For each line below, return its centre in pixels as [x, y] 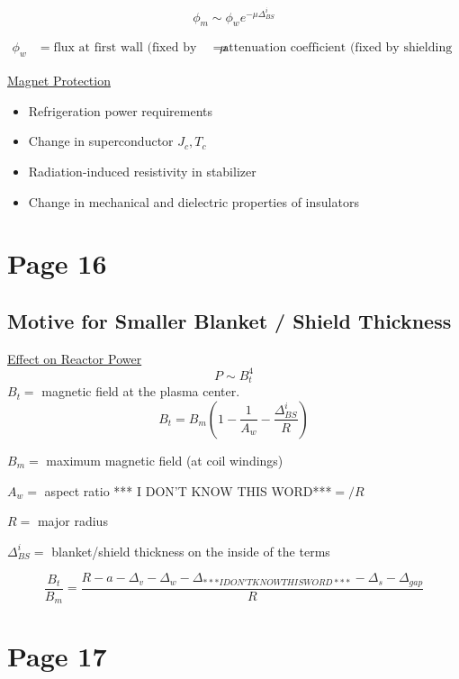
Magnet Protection [59, 81]
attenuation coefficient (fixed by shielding [337, 48]
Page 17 [57, 656]
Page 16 [57, 263]
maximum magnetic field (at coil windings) [165, 460]
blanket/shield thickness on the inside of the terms [191, 551]
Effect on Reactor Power [75, 358]
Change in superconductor [101, 141]
